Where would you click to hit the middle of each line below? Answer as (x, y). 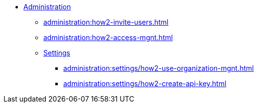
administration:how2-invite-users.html (106, 22)
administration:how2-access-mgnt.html (108, 37)
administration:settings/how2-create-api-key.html (145, 83)
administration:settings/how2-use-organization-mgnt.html (159, 68)
